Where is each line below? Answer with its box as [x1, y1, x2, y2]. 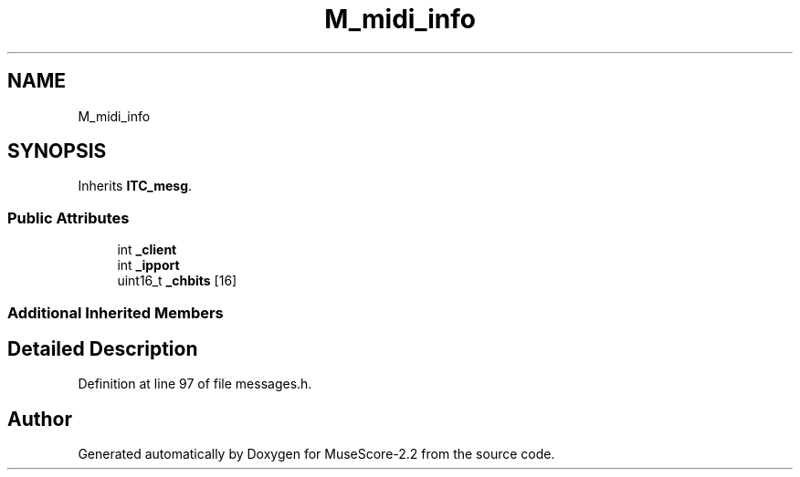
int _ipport [117, 257, 180, 274]
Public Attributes [7, 208, 130, 227]
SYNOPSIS [7, 140, 107, 163]
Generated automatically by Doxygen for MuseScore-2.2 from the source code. [78, 446, 555, 462]
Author [7, 407, 72, 430]
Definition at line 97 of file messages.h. [78, 376, 312, 392]
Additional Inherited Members [7, 303, 224, 322]
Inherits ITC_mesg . [78, 178, 193, 194]
